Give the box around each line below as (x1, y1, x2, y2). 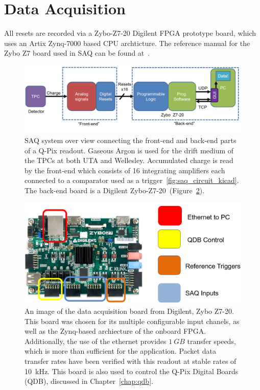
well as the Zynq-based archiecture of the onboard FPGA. (25, 326, 206, 336)
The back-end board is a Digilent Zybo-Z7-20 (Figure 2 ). (25, 185, 205, 195)
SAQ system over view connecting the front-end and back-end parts (25, 135, 237, 145)
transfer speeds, (187, 335, 236, 346)
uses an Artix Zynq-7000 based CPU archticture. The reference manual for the (4, 37, 250, 48)
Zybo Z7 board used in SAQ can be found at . (4, 48, 150, 58)
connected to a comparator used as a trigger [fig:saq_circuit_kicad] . (25, 175, 239, 186)
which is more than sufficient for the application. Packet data (25, 346, 216, 356)
